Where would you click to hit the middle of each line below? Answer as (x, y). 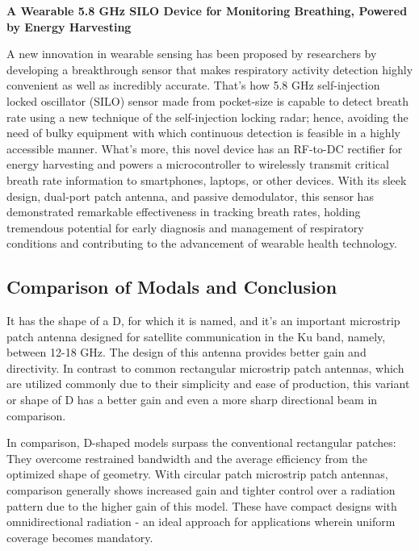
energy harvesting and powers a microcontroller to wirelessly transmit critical (198, 164)
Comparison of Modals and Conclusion (172, 287)
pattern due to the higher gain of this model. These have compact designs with (202, 505)
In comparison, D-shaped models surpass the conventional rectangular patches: (201, 442)
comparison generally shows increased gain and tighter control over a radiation (201, 490)
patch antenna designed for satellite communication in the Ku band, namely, (196, 336)
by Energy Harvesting (69, 26)
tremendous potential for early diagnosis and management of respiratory (185, 227)
